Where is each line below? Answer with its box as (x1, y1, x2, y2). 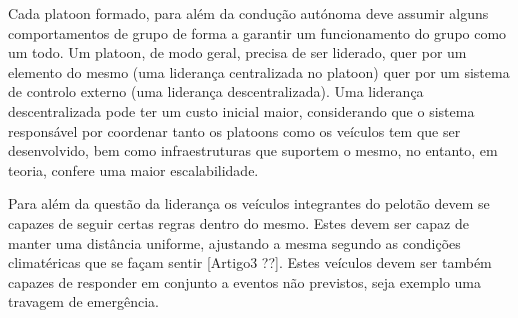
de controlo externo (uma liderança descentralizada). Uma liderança (8, 81, 424, 102)
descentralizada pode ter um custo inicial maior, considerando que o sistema (8, 100, 475, 121)
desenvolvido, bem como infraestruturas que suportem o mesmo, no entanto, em (8, 140, 498, 161)
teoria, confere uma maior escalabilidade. (8, 159, 259, 180)
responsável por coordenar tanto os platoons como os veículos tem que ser (8, 120, 461, 141)
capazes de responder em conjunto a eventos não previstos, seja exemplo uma (8, 271, 482, 292)
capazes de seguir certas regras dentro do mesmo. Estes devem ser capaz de (8, 212, 469, 233)
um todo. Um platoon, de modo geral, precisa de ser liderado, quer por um (8, 42, 467, 63)
